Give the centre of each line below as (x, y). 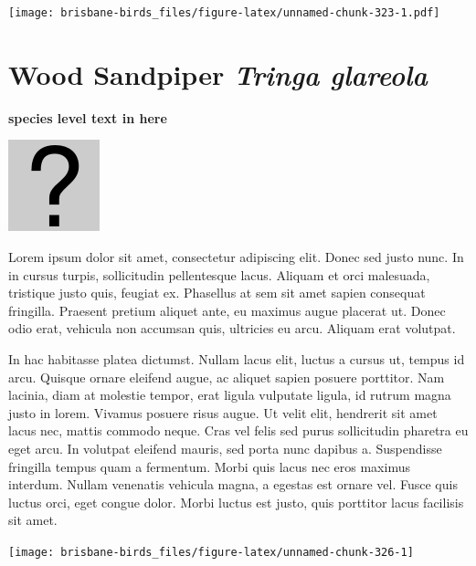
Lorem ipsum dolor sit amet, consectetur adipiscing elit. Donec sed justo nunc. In (236, 256)
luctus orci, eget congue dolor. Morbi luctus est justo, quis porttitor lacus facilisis (236, 502)
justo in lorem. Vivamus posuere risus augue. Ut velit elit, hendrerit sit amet (223, 412)
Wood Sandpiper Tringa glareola (218, 74)
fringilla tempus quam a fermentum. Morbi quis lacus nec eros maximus (209, 466)
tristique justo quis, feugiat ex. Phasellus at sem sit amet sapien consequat (217, 293)
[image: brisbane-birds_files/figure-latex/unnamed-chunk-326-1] (211, 552)
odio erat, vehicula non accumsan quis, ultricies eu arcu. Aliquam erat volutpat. (232, 328)
